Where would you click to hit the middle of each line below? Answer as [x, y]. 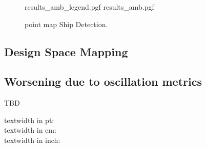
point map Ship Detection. [66, 24]
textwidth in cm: [30, 130]
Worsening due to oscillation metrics [103, 81]
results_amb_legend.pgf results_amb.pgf [89, 7]
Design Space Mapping [66, 51]
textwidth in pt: [29, 120]
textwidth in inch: [32, 140]
